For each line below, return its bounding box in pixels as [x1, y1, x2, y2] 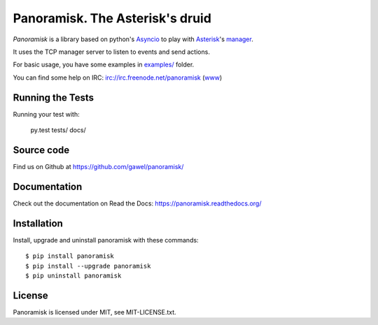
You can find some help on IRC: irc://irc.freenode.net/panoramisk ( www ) [13, 73, 223, 82]
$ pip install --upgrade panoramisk [25, 262, 151, 270]
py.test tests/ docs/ [30, 126, 87, 134]
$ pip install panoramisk [25, 252, 115, 260]
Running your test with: [13, 110, 80, 118]
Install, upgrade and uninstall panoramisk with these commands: [13, 236, 199, 244]
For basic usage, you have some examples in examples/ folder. [13, 60, 195, 69]
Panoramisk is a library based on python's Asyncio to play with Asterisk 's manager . [13, 35, 253, 43]
